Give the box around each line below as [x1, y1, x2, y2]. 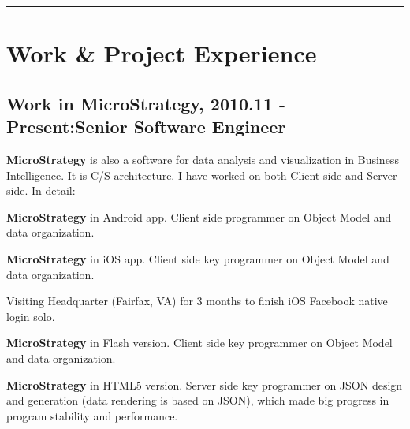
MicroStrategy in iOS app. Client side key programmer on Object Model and [6, 250, 389, 267]
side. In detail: [6, 182, 76, 199]
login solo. [6, 308, 55, 324]
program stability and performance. [6, 407, 178, 423]
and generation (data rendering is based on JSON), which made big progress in [6, 392, 389, 408]
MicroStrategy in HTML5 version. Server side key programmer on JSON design [6, 376, 403, 393]
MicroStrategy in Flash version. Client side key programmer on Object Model [6, 334, 393, 351]
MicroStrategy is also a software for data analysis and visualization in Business [6, 151, 399, 167]
